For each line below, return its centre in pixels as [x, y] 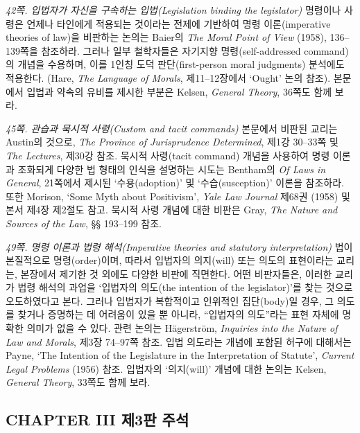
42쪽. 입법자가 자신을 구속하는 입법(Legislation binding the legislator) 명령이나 [173, 10]
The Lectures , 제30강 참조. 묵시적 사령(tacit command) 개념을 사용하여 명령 [168, 155]
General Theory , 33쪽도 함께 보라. [78, 382]
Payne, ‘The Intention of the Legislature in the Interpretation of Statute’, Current [180, 355]
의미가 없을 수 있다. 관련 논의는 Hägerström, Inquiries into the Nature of [182, 328]
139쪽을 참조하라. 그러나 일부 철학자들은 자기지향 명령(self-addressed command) [177, 50]
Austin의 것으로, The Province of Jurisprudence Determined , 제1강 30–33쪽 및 [172, 142]
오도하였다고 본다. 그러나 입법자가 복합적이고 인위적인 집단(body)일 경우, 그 [170, 300]
